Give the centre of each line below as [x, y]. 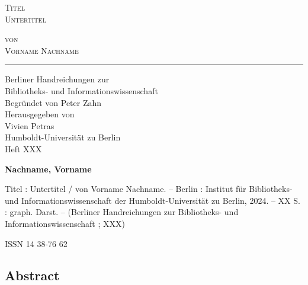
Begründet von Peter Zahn [53, 102]
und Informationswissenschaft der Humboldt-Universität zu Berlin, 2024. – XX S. [153, 200]
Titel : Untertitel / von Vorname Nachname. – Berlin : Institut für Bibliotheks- [149, 189]
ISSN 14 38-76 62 [36, 243]
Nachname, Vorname [48, 169]
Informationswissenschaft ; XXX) [65, 223]
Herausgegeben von [40, 114]
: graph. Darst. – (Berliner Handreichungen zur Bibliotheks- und [122, 212]
